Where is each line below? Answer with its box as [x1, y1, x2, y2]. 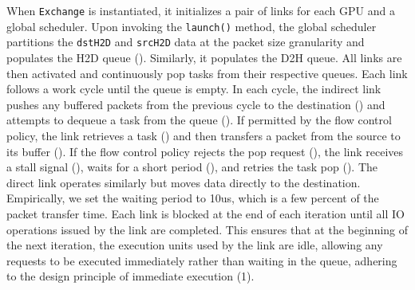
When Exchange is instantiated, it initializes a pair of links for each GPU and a [6, 2, 395, 18]
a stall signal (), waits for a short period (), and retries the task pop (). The [6, 159, 377, 175]
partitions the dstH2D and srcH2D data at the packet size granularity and [6, 33, 365, 50]
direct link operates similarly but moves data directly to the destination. [6, 174, 361, 190]
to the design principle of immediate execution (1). [6, 268, 255, 284]
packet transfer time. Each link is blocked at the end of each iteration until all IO [6, 205, 405, 221]
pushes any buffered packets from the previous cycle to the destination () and [6, 96, 385, 112]
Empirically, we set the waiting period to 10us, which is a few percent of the [6, 190, 379, 206]
